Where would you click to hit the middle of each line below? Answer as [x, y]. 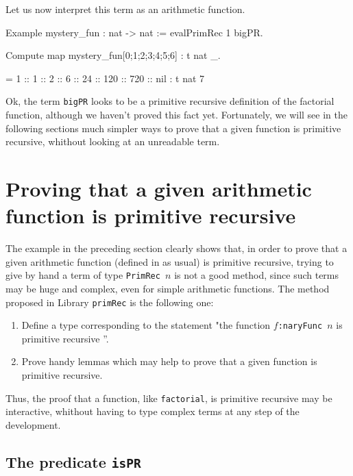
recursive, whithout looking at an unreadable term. [113, 141]
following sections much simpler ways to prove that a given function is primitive [173, 128]
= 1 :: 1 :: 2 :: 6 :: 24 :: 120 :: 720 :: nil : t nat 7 [105, 78]
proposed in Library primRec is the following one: [110, 302]
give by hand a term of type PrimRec [83, 275]
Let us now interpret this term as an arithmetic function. [125, 9]
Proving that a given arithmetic [159, 188]
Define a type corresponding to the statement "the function [146, 325]
